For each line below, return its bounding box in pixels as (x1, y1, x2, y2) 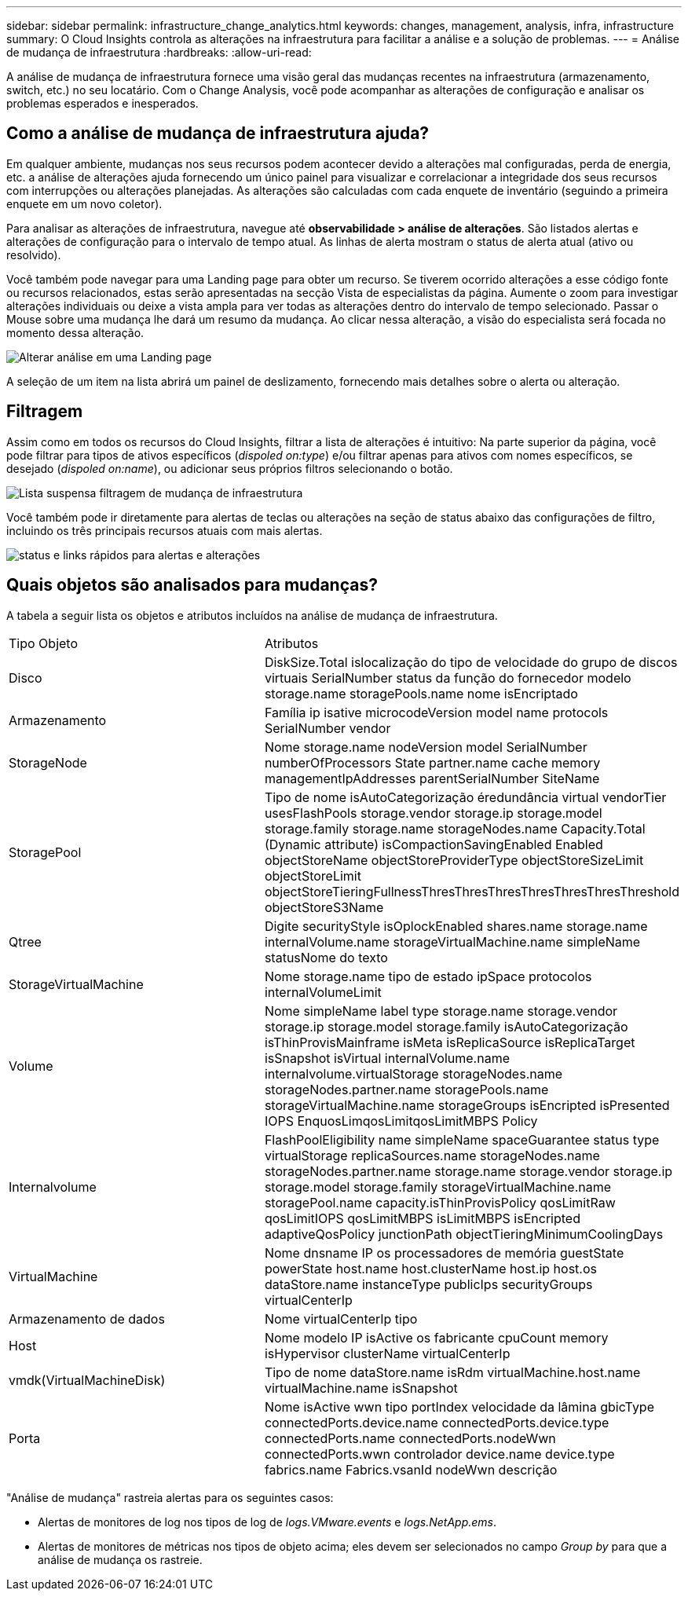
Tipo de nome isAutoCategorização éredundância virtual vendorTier (264, 789, 667, 805)
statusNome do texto (264, 949, 388, 965)
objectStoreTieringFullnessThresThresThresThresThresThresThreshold (264, 883, 679, 899)
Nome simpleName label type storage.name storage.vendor (264, 1002, 618, 1019)
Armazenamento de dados (9, 1310, 165, 1327)
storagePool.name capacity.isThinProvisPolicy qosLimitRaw (264, 1194, 616, 1211)
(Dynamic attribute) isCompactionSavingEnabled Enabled (264, 836, 603, 852)
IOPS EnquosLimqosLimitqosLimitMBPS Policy (264, 1112, 538, 1129)
